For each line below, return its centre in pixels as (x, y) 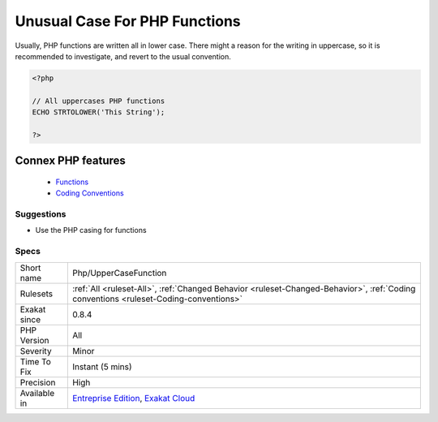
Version (34, 340)
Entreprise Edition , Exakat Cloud (133, 398)
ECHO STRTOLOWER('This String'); (99, 112)
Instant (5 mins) (102, 367)
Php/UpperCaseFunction (119, 273)
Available (37, 393)
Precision (38, 382)
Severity (36, 351)
